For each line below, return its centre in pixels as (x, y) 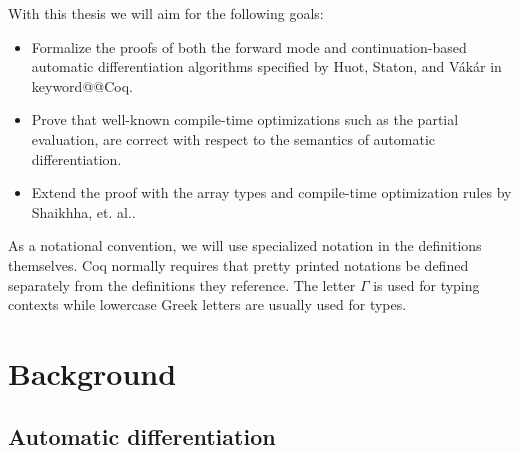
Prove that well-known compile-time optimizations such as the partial (245, 119)
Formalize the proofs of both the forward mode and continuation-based (249, 46)
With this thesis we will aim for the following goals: (166, 13)
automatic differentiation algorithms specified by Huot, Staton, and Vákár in (266, 66)
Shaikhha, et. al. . (83, 211)
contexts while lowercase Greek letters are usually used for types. (207, 304)
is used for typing (426, 284)
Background (92, 372)
